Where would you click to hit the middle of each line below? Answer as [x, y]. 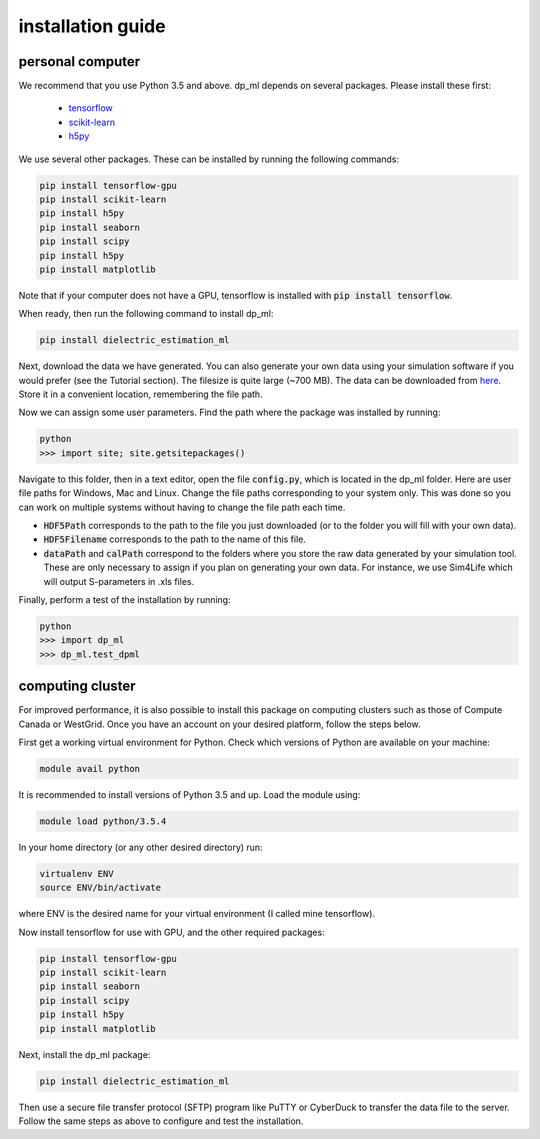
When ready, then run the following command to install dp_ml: [146, 314]
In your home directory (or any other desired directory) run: [141, 847]
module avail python [89, 768]
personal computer [79, 61]
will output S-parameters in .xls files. [119, 581]
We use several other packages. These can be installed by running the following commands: [209, 159]
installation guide [92, 26]
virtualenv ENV [76, 873]
